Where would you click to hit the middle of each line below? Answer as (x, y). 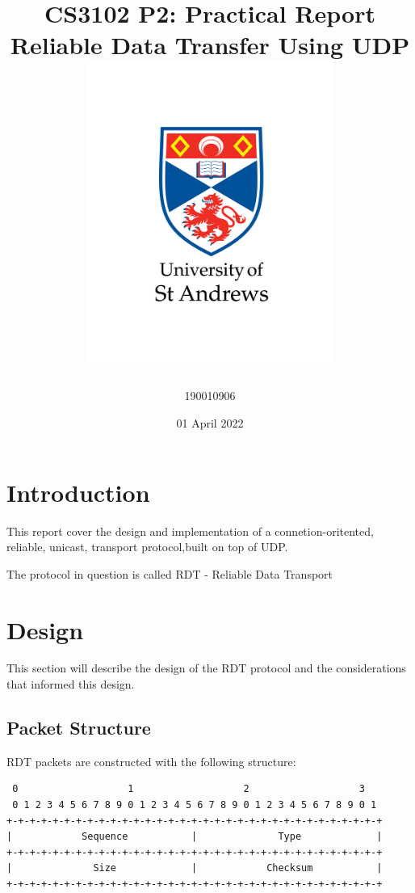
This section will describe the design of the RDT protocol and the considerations (206, 668)
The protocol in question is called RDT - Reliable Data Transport (170, 573)
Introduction (78, 492)
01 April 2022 (210, 423)
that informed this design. (71, 684)
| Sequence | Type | (195, 837)
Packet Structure (79, 728)
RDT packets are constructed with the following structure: (151, 761)
